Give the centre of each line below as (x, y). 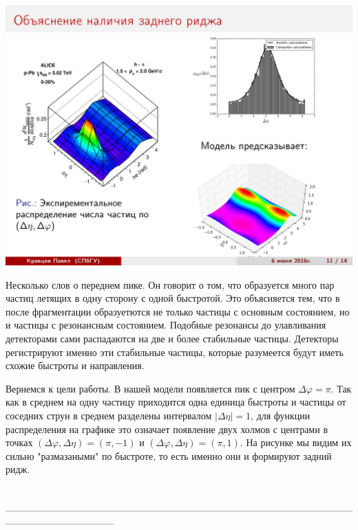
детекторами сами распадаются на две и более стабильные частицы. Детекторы (172, 338)
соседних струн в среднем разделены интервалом (109, 415)
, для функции (281, 415)
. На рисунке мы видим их (296, 442)
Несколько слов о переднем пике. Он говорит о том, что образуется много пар (170, 284)
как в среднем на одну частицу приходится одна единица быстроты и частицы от (176, 402)
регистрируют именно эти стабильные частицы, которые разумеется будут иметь (175, 352)
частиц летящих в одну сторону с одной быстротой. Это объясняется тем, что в (173, 298)
